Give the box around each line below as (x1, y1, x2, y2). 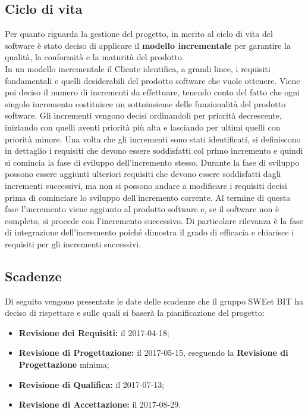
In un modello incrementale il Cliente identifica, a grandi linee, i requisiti (5, 62, 271, 74)
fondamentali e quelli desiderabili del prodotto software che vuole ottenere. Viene (5, 74, 300, 86)
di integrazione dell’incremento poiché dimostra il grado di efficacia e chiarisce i (5, 226, 294, 238)
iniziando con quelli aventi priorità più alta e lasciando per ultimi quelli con (5, 120, 281, 133)
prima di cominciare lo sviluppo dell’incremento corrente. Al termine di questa (5, 191, 291, 203)
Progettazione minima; (18, 358, 109, 371)
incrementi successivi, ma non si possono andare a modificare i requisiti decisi (5, 179, 287, 191)
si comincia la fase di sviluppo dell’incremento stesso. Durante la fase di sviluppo (5, 156, 300, 168)
